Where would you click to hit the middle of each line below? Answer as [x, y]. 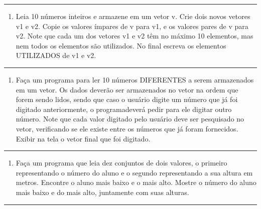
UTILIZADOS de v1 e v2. [56, 55]
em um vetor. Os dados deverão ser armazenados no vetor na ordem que [127, 89]
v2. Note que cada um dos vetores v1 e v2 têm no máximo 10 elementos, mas [135, 36]
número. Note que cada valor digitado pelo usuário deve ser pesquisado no [130, 119]
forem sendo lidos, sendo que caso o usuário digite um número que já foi [127, 99]
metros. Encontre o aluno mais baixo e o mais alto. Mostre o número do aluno [136, 182]
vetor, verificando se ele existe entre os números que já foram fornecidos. [127, 128]
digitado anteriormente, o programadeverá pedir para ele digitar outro [124, 109]
